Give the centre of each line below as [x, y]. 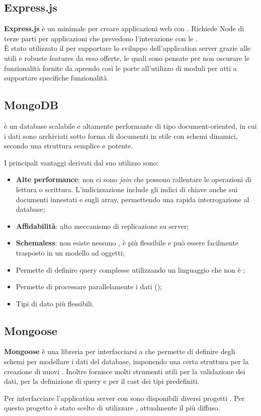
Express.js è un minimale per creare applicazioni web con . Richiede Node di [124, 28]
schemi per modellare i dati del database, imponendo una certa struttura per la [126, 361]
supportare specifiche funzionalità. [57, 78]
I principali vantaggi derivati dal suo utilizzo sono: [81, 162]
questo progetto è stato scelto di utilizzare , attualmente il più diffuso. [112, 408]
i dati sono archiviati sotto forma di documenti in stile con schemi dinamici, [121, 136]
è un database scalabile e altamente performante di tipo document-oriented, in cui [130, 126]
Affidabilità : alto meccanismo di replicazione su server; [102, 226]
